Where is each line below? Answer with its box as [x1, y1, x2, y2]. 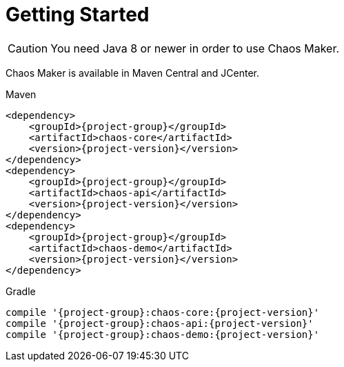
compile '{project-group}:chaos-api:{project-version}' [6, 317, 314, 329]
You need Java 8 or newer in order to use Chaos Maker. [50, 41, 340, 55]
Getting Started [6, 3, 150, 26]
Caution [8, 41, 48, 55]
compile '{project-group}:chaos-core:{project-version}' [6, 306, 320, 318]
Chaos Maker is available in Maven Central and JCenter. [6, 66, 259, 79]
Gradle [6, 285, 36, 297]
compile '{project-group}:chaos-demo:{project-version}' [6, 328, 320, 340]
